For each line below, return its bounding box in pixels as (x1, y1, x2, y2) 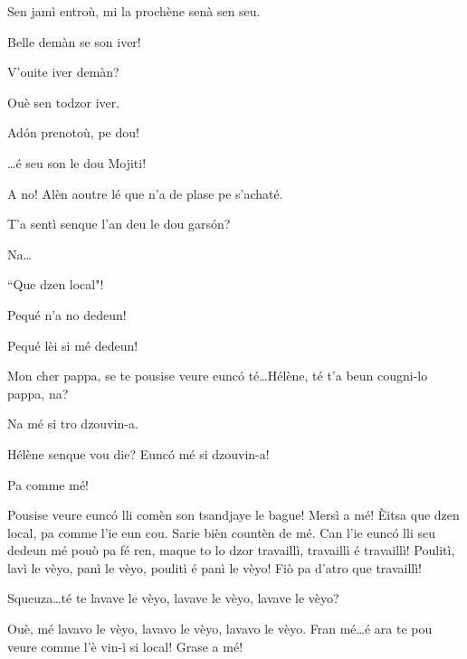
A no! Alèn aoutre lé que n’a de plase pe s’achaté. (7, 184, 283, 202)
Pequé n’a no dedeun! (7, 305, 127, 324)
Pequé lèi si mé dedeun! (7, 335, 138, 354)
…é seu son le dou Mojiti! (7, 153, 147, 172)
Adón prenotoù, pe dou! (7, 123, 139, 142)
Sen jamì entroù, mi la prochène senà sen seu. (7, 2, 261, 20)
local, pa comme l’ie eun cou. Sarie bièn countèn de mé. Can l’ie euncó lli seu (7, 522, 435, 541)
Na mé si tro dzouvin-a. (7, 414, 138, 433)
